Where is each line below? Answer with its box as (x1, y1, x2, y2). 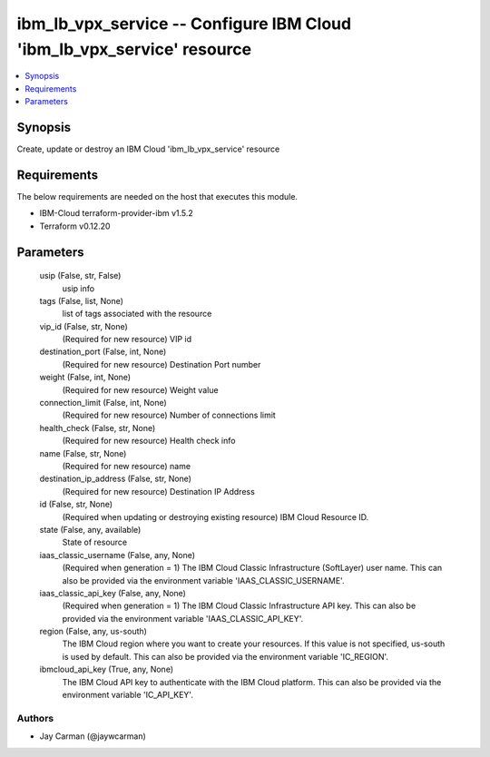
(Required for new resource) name (62, 460, 191, 471)
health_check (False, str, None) (39, 422, 156, 433)
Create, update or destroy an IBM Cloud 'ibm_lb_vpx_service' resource (16, 143, 280, 154)
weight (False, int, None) (39, 372, 132, 383)
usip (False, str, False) (39, 270, 122, 281)
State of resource (62, 536, 128, 548)
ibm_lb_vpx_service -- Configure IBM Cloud (16, 14, 352, 34)
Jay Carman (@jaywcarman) (39, 731, 147, 742)
